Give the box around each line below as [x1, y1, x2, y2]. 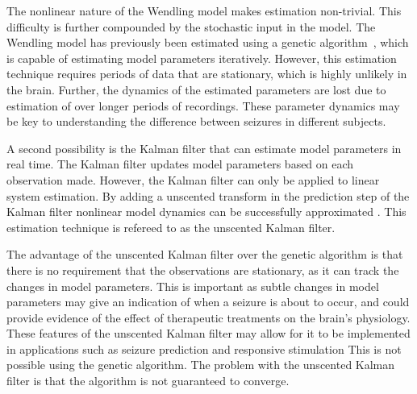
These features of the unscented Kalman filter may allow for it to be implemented [6, 325, 411, 342]
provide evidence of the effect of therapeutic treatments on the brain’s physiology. [6, 309, 411, 326]
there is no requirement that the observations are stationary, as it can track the [6, 261, 399, 278]
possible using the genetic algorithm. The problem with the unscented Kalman [6, 356, 395, 373]
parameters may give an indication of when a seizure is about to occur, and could [6, 293, 410, 310]
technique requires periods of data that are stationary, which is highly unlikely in [6, 65, 407, 82]
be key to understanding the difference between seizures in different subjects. [6, 113, 386, 130]
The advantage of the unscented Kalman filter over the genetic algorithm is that [6, 246, 403, 263]
